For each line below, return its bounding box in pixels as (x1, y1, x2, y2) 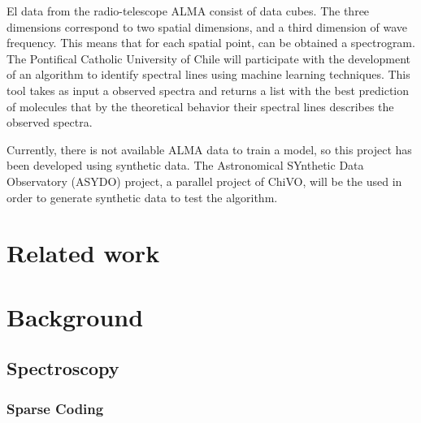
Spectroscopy (7, 356, 119, 381)
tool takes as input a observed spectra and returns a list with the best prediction (7, 81, 410, 98)
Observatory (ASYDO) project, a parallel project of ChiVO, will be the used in (7, 172, 402, 189)
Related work (7, 236, 160, 270)
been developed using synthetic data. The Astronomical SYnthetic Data (7, 157, 364, 174)
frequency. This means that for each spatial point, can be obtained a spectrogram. (7, 34, 415, 51)
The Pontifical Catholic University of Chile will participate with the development (7, 50, 410, 67)
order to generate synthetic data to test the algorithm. (7, 188, 278, 205)
